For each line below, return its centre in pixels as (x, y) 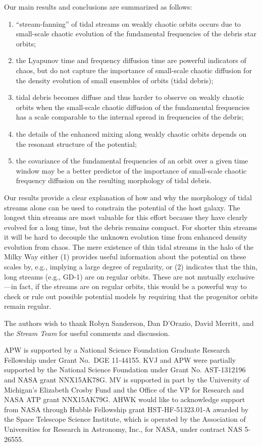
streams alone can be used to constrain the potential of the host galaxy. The (122, 207)
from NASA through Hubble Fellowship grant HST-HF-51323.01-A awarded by (126, 409)
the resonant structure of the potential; (76, 144)
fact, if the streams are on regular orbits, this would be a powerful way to (133, 286)
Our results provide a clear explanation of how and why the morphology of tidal (128, 197)
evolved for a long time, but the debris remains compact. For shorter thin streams (131, 227)
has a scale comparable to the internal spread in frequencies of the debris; (130, 117)
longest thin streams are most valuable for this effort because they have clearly (126, 217)
